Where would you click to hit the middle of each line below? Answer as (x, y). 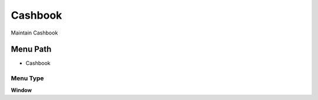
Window (21, 90)
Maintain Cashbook (34, 33)
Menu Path (31, 49)
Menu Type (27, 78)
